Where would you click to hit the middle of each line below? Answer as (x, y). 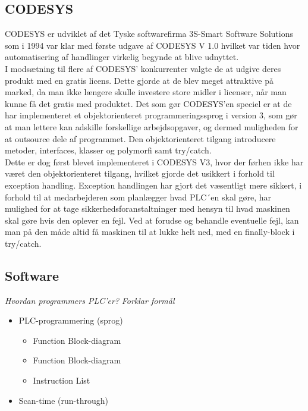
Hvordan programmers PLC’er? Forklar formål (90, 300)
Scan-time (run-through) (64, 400)
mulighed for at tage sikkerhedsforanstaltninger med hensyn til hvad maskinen (147, 208)
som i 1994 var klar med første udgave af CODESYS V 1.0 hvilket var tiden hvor (153, 45)
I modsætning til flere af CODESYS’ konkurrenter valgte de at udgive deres (143, 68)
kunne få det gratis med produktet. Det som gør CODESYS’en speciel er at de (148, 103)
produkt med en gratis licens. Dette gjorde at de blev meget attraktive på (139, 80)
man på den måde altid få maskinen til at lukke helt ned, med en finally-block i (150, 232)
